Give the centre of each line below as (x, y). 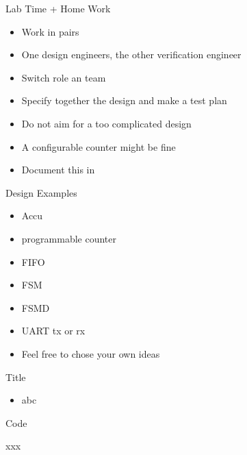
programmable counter (69, 238)
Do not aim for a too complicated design (106, 123)
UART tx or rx (53, 331)
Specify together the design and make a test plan (124, 100)
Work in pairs (50, 31)
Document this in (58, 170)
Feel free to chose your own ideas (91, 353)
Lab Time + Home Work (58, 8)
